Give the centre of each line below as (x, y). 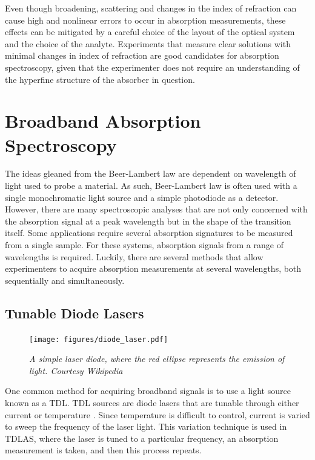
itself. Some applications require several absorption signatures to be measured (149, 233)
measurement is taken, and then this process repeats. (103, 450)
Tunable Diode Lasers (75, 313)
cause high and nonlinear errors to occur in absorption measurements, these (145, 20)
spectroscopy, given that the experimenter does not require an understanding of (152, 67)
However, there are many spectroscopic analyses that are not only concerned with (156, 209)
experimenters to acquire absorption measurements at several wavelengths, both (153, 268)
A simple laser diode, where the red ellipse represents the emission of (157, 359)
